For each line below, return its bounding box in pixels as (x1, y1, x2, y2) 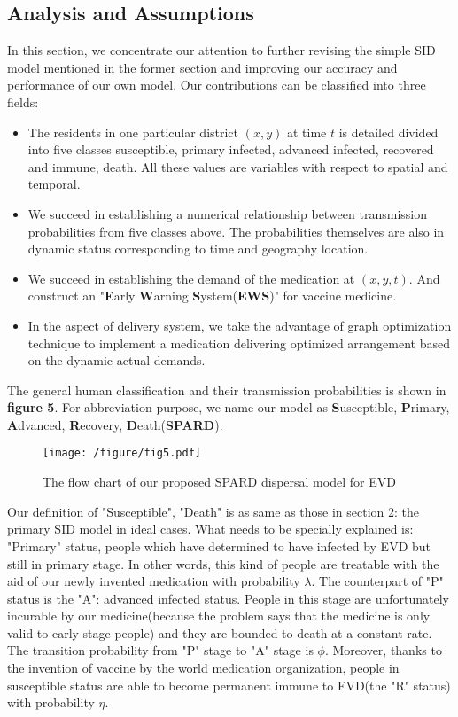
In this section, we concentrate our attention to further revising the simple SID (7, 41, 436, 59)
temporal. (27, 175, 81, 193)
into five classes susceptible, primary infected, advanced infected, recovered (27, 140, 434, 159)
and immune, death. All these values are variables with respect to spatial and (27, 157, 448, 175)
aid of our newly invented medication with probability (7, 572, 300, 590)
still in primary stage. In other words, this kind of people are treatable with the (7, 554, 439, 573)
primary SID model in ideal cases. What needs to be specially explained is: (7, 519, 414, 538)
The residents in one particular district (27, 122, 239, 141)
